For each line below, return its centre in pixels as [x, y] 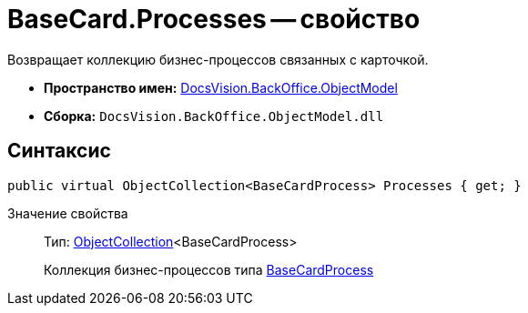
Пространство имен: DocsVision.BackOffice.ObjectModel [221, 87]
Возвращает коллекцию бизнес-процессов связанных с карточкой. [218, 59]
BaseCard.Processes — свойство [214, 19]
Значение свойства [68, 213]
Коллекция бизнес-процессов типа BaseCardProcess [209, 269]
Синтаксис [59, 151]
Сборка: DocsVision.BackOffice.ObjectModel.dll [214, 116]
